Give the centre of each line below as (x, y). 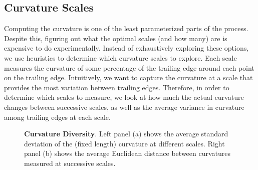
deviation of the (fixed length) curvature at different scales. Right (124, 143)
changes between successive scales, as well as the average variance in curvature (124, 107)
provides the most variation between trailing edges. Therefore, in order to (117, 87)
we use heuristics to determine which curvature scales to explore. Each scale (120, 57)
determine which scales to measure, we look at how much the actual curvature (124, 97)
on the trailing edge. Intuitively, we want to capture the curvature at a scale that (128, 77)
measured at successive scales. (70, 163)
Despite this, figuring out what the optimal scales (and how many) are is (116, 38)
